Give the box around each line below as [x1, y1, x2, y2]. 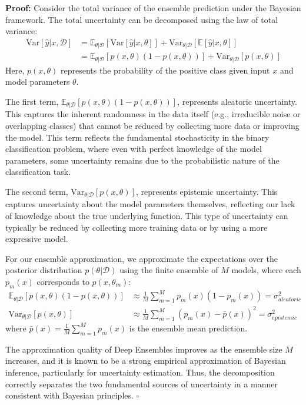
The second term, [5, 185, 68, 197]
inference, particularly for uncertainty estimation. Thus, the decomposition [5, 366, 275, 378]
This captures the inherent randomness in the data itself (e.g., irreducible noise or [5, 108, 301, 120]
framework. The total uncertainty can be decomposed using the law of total [5, 13, 278, 25]
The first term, [5, 95, 59, 107]
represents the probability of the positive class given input [60, 64, 270, 76]
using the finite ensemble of [119, 264, 218, 276]
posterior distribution [5, 264, 82, 276]
